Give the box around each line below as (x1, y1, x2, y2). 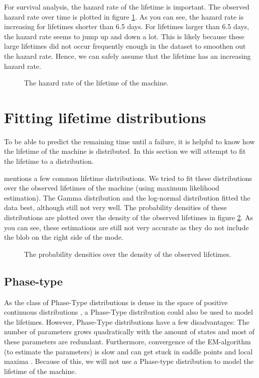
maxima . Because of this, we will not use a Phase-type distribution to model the (4, 356, 254, 366)
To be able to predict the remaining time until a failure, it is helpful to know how (4, 136, 255, 146)
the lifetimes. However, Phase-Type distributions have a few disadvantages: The (4, 316, 249, 327)
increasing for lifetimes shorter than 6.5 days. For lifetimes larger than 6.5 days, (4, 21, 249, 32)
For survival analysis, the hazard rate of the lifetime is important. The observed (4, 2, 249, 12)
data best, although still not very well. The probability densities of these (4, 202, 227, 213)
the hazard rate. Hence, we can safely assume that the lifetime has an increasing (4, 50, 251, 61)
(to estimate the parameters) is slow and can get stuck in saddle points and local (4, 346, 253, 356)
